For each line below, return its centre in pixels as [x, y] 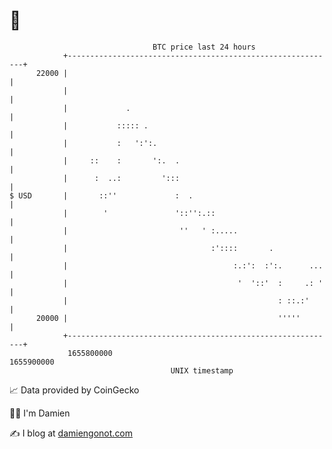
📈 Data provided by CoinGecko [74, 390]
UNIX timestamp [202, 370]
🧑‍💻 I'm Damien [40, 413]
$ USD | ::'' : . [101, 195]
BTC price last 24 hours [204, 47]
